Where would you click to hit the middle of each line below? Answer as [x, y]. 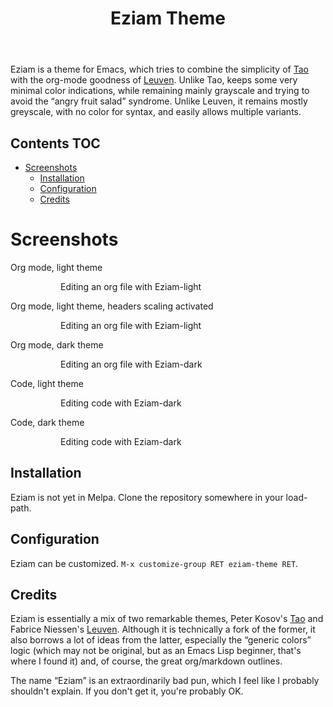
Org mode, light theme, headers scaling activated [112, 306]
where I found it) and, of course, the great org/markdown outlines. [146, 661]
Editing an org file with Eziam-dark [131, 364]
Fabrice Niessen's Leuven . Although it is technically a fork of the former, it [163, 629]
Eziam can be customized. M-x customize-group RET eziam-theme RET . [154, 563]
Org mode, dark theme [57, 344]
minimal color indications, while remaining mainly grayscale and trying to [160, 91]
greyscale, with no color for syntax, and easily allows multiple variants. [156, 112]
